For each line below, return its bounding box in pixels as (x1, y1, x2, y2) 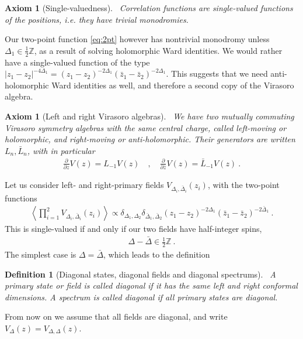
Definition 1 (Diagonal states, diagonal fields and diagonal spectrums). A (5, 268, 276, 280)
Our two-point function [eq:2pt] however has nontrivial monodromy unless (5, 33, 270, 45)
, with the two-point (207, 179, 280, 191)
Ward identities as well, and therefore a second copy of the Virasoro (51, 78, 294, 91)
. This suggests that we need (166, 67, 268, 80)
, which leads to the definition (103, 248, 210, 260)
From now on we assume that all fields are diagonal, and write (5, 310, 228, 323)
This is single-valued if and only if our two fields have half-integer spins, (5, 222, 262, 235)
